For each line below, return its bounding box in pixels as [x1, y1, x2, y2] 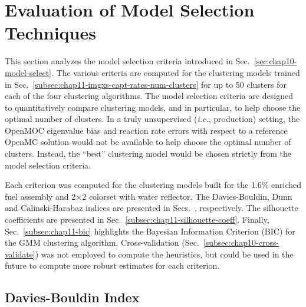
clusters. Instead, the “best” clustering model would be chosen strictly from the [5, 147, 291, 160]
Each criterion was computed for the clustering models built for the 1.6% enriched [5, 179, 302, 191]
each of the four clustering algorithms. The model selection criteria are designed [5, 90, 293, 102]
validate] [5, 247, 35, 260]
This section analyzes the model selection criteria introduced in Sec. [5, 55, 250, 67]
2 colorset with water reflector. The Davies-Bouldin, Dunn [82, 190, 292, 202]
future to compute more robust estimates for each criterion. [5, 259, 220, 272]
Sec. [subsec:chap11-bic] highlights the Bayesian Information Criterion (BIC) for [5, 225, 295, 237]
